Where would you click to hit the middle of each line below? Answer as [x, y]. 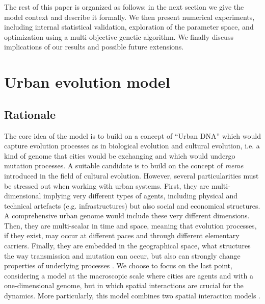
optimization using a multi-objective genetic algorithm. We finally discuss [119, 36]
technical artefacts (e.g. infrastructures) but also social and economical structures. [132, 205]
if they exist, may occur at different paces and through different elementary [122, 235]
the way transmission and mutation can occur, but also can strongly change [122, 255]
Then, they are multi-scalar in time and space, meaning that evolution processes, [130, 225]
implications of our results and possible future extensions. [94, 47]
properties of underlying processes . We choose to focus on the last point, [118, 265]
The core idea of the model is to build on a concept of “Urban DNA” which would [132, 135]
